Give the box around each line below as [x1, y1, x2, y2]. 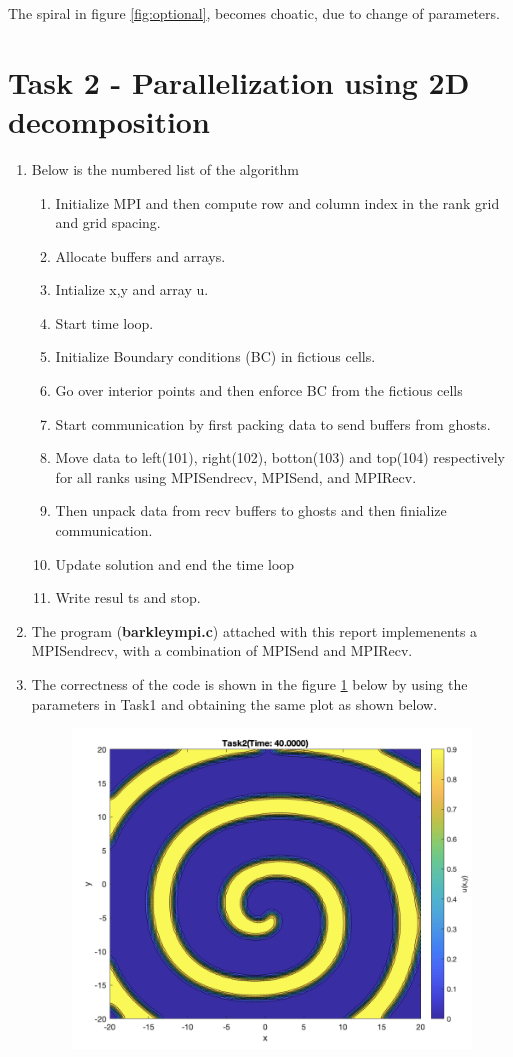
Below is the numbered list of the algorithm [31, 158, 299, 179]
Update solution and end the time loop [55, 553, 295, 574]
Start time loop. [55, 312, 154, 333]
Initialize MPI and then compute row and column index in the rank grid [55, 192, 500, 213]
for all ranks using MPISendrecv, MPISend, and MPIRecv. [55, 466, 417, 487]
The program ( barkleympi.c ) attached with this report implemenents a [31, 620, 478, 641]
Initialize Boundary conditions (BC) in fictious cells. [55, 346, 376, 367]
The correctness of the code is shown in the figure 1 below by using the [31, 674, 468, 694]
